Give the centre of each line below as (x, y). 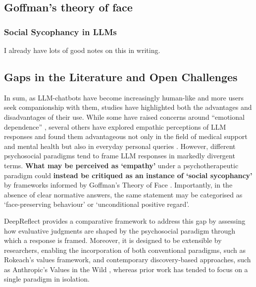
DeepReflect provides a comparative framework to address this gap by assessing (125, 220)
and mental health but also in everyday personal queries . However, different (120, 146)
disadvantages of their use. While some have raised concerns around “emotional (124, 117)
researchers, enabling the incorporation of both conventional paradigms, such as (125, 250)
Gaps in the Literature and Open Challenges (121, 76)
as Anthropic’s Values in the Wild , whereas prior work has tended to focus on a (126, 269)
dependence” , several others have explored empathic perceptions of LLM (115, 126)
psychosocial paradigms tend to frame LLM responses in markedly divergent (120, 156)
